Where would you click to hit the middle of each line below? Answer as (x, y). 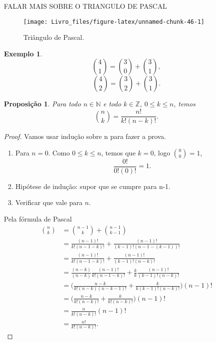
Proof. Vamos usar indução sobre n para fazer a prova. (85, 136)
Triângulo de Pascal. (54, 37)
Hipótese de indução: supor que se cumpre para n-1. (93, 186)
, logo (162, 152)
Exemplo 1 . (23, 53)
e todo (112, 104)
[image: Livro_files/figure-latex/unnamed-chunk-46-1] (114, 22)
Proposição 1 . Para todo (43, 104)
